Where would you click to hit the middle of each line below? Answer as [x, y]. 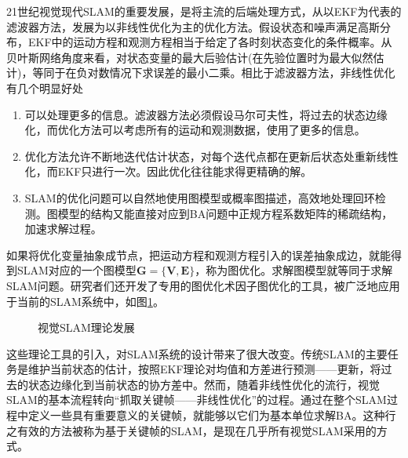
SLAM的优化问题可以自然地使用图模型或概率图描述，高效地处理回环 [200, 197]
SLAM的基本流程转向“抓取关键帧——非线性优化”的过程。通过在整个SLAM [197, 400]
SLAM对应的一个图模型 [76, 270]
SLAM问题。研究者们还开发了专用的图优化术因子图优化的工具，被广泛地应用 [203, 285]
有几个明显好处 [45, 87]
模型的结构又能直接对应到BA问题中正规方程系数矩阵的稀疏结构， [225, 213]
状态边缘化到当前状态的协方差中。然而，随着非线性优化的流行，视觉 [204, 384]
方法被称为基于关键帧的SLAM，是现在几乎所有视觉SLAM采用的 [213, 430]
